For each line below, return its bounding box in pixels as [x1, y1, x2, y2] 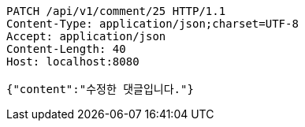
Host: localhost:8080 [6, 55, 139, 68]
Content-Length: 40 [6, 43, 126, 55]
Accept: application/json [6, 30, 166, 43]
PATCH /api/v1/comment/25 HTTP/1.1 [6, 5, 226, 17]
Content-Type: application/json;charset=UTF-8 [6, 17, 299, 30]
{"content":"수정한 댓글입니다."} [6, 83, 194, 95]
